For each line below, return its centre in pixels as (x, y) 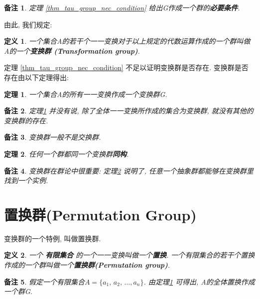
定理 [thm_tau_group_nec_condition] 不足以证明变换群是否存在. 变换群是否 (126, 67)
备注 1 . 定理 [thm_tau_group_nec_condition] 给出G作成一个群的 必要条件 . (122, 7)
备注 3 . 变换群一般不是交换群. (53, 137)
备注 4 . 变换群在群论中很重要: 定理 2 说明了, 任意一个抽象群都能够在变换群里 (129, 170)
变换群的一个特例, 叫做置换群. (53, 238)
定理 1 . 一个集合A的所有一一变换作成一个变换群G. (86, 94)
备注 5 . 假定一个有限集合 (44, 281)
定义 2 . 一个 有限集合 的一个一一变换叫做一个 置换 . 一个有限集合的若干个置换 (130, 255)
